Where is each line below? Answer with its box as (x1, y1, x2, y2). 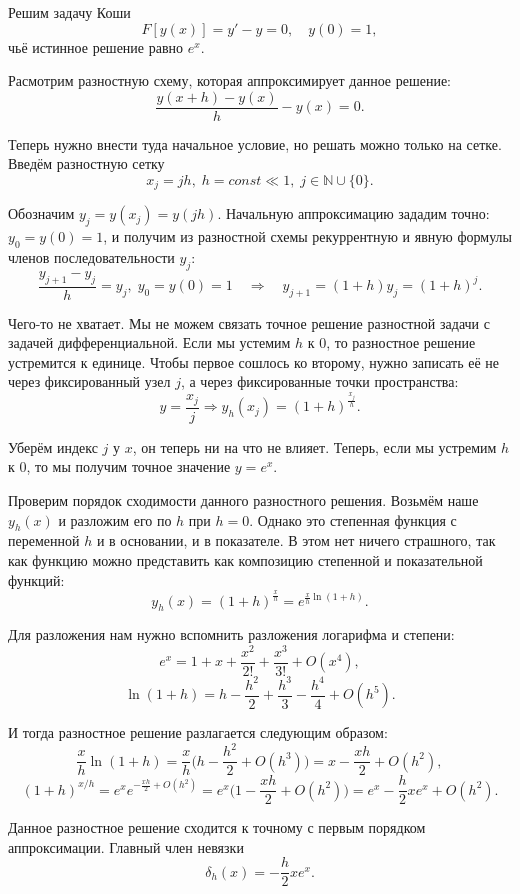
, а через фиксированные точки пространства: (180, 371, 459, 392)
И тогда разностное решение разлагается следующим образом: (8, 722, 388, 742)
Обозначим (8, 203, 75, 224)
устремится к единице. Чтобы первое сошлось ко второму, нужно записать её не (8, 351, 500, 372)
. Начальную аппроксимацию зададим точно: (217, 203, 490, 224)
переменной (8, 530, 80, 551)
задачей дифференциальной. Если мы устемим (8, 332, 291, 353)
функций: (8, 569, 65, 590)
